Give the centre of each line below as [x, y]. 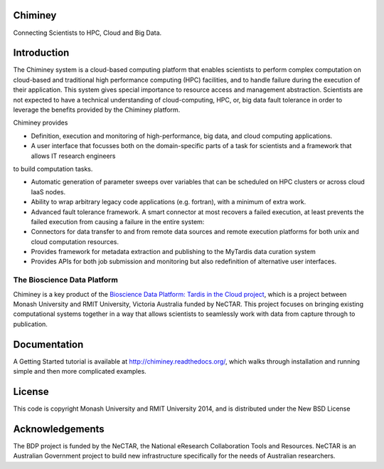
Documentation [48, 344]
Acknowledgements [59, 429]
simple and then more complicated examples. [80, 371]
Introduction [41, 53]
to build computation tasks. [53, 169]
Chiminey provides [41, 123]
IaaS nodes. [48, 191]
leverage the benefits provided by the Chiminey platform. [97, 110]
